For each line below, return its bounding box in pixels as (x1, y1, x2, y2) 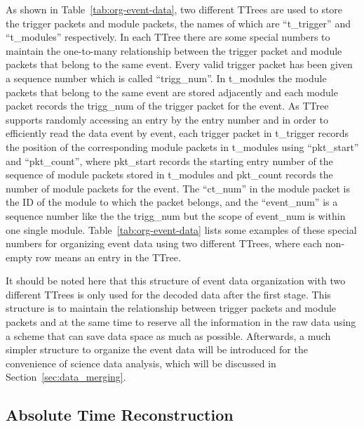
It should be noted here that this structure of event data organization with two (6, 273, 346, 288)
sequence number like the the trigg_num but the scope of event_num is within (6, 208, 346, 223)
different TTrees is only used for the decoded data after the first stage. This (6, 287, 331, 301)
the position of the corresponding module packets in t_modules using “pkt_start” (6, 139, 359, 154)
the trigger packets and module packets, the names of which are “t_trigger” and (6, 15, 351, 30)
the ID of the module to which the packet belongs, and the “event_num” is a (6, 195, 338, 209)
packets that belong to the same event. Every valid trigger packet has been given (6, 57, 353, 72)
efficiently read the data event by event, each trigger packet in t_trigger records (6, 126, 349, 140)
